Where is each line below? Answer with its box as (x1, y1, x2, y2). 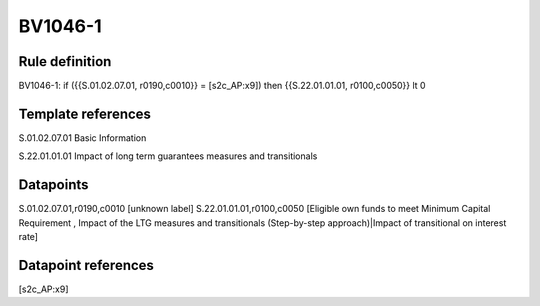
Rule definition (18, 53, 112, 70)
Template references (18, 105, 152, 122)
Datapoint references (18, 256, 155, 274)
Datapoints (18, 176, 89, 194)
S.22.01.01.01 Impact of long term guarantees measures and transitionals (18, 150, 318, 162)
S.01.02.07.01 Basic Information (18, 131, 147, 144)
